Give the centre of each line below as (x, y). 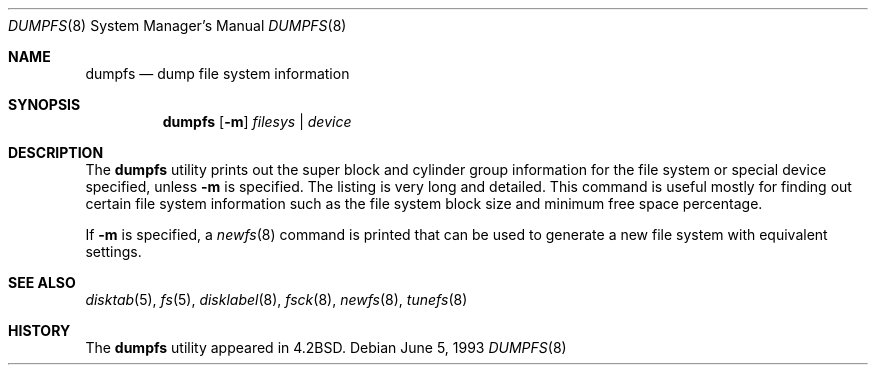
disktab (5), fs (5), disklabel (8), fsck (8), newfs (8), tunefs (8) (276, 299)
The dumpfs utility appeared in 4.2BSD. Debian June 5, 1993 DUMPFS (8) (326, 347)
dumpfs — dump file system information (217, 73)
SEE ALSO (42, 282)
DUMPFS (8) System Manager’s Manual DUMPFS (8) (177, 25)
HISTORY (39, 330)
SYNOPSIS (44, 104)
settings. (113, 251)
